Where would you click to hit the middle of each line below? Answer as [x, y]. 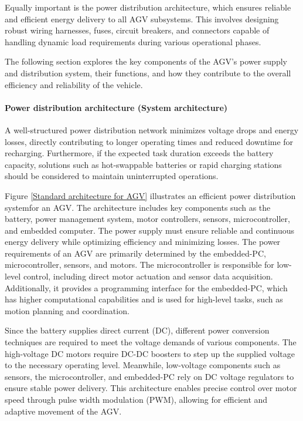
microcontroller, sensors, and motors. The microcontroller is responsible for [139, 265]
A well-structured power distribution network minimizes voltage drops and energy [152, 129]
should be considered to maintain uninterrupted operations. [112, 176]
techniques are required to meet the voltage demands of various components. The [151, 342]
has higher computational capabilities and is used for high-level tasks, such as [144, 299]
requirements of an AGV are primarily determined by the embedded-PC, [135, 253]
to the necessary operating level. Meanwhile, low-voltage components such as [143, 365]
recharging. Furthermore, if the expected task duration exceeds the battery [139, 153]
